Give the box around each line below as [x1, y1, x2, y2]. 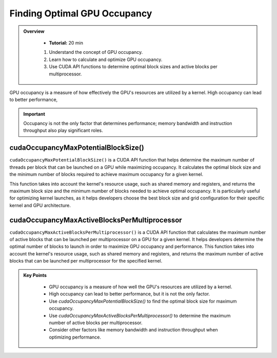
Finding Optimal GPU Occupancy [9, 8, 152, 19]
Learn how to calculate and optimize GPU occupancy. [49, 56, 163, 63]
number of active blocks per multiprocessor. [49, 320, 143, 326]
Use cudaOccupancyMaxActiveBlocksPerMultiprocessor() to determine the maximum [49, 312, 231, 319]
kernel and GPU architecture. [9, 202, 71, 208]
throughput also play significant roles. [23, 127, 103, 133]
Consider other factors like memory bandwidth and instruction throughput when [49, 327, 218, 333]
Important [23, 111, 46, 117]
